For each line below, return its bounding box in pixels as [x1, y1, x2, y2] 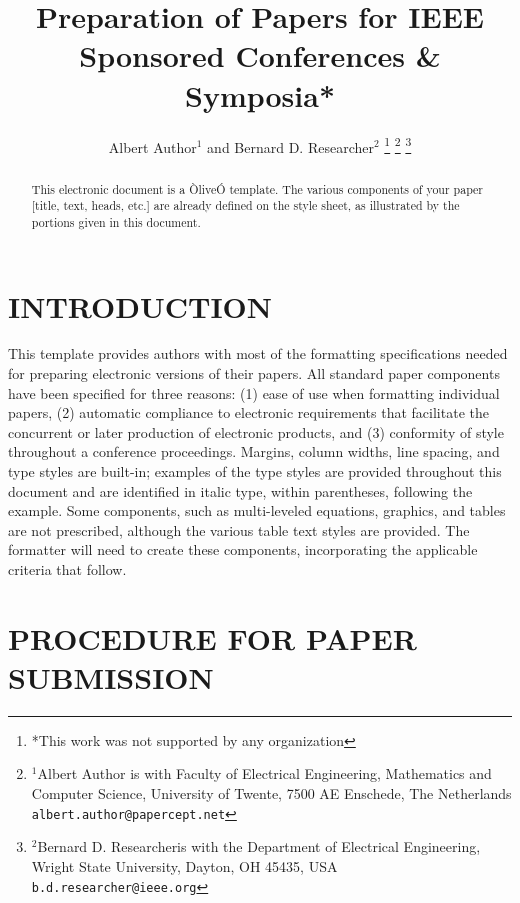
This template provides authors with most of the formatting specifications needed [8, 343, 508, 364]
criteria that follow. [8, 558, 127, 579]
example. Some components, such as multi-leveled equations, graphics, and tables [8, 500, 506, 521]
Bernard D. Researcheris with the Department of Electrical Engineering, [37, 836, 481, 857]
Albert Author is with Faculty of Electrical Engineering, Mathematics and [37, 763, 492, 784]
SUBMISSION [8, 656, 214, 697]
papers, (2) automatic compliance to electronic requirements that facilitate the [8, 402, 489, 423]
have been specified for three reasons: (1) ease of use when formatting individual [8, 382, 500, 403]
